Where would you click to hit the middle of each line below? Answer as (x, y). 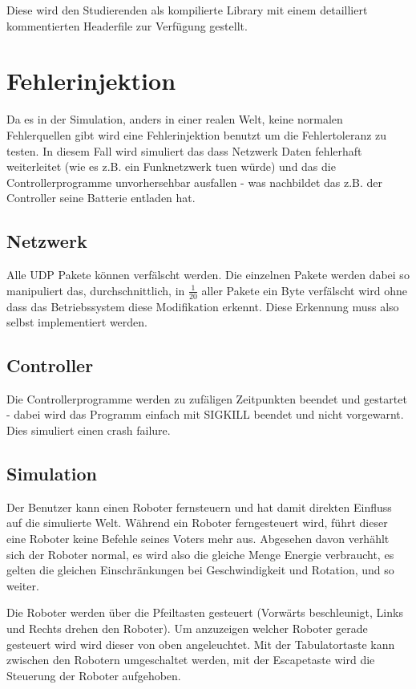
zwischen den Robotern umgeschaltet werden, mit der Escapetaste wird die (191, 660)
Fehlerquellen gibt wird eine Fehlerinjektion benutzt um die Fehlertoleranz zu (197, 134)
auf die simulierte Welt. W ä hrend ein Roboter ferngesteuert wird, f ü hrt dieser (197, 523)
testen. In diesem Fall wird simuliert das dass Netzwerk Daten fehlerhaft (184, 150)
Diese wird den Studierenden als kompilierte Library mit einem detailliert (187, 10)
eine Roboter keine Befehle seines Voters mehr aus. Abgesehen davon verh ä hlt (198, 539)
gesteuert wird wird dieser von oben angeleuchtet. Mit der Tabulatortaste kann (201, 644)
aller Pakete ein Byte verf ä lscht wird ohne (304, 290)
